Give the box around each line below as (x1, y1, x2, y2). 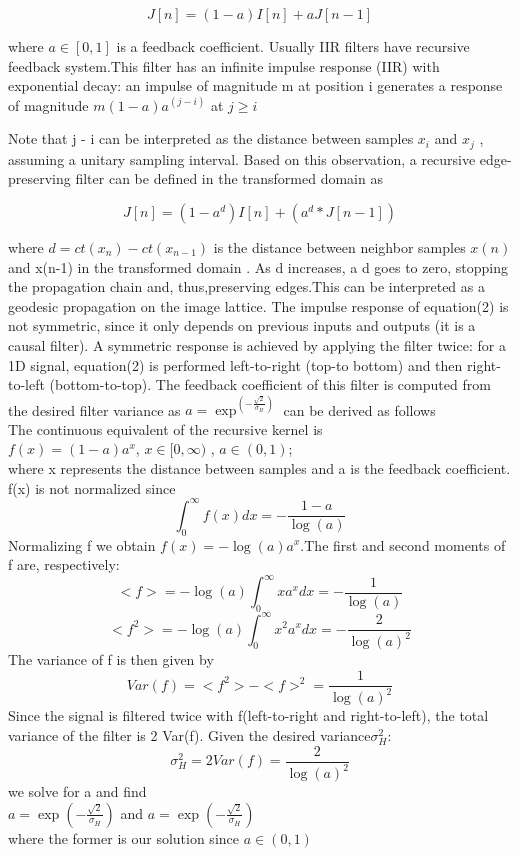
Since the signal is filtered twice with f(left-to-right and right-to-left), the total (8, 705, 489, 726)
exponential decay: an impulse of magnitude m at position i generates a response (8, 75, 503, 96)
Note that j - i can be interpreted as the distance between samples (8, 128, 414, 149)
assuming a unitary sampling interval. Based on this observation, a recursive (8, 148, 476, 169)
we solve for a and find (8, 781, 147, 802)
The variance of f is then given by (8, 649, 214, 670)
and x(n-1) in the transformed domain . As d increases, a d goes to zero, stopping (8, 256, 508, 277)
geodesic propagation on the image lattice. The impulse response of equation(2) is (8, 295, 509, 316)
